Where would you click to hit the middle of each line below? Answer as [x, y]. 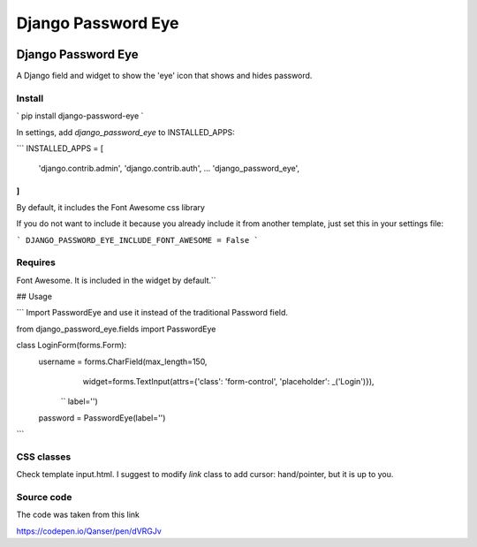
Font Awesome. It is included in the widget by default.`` [116, 280]
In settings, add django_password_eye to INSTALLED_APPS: [126, 132]
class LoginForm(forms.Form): [72, 346]
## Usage [34, 297]
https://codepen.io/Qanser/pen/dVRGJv [89, 531]
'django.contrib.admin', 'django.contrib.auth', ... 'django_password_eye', [169, 169]
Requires [36, 262]
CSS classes [44, 457]
